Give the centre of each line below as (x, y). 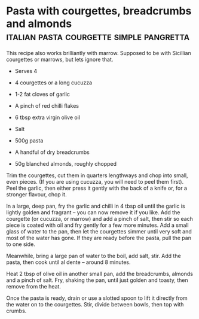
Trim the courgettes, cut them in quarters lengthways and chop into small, (97, 175)
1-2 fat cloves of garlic (42, 94)
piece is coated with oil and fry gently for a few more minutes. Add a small (98, 225)
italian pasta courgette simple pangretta (98, 37)
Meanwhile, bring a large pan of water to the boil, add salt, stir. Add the (94, 256)
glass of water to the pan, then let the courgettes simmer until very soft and (99, 231)
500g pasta (29, 140)
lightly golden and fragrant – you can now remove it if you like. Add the (93, 212)
